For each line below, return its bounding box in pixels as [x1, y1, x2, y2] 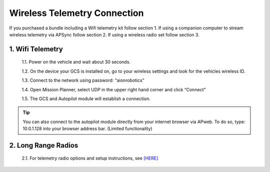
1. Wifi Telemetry [9, 45, 63, 53]
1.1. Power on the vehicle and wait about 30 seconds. [21, 59, 131, 65]
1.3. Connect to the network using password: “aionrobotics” [21, 77, 144, 83]
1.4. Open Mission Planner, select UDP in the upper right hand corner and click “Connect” [21, 86, 206, 92]
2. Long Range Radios [9, 141, 78, 150]
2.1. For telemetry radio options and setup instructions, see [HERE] [21, 155, 158, 162]
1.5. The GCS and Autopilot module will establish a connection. [21, 95, 151, 102]
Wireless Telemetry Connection [9, 7, 144, 18]
